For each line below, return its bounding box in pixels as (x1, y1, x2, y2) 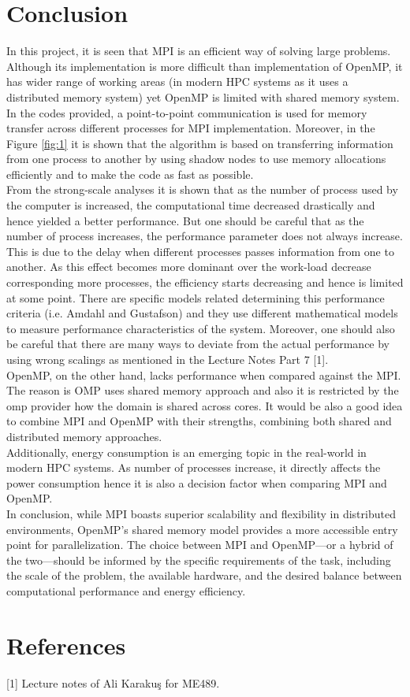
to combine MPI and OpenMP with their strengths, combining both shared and (6, 413, 392, 429)
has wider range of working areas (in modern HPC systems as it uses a (6, 73, 348, 90)
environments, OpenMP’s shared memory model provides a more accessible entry (6, 521, 398, 537)
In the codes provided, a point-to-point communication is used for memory (6, 104, 367, 120)
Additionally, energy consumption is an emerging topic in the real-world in (6, 443, 367, 460)
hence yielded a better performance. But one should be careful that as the (6, 212, 364, 228)
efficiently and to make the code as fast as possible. (6, 165, 254, 182)
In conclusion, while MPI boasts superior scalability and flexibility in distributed (6, 505, 396, 521)
